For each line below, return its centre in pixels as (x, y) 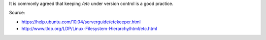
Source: (17, 13)
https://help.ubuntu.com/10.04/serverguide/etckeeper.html (81, 22)
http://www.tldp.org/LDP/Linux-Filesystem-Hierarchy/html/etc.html (89, 29)
